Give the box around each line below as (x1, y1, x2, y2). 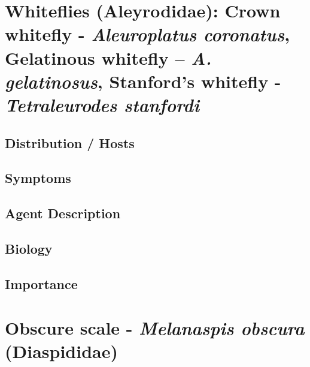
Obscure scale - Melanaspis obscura (5, 315, 305, 341)
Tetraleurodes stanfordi (5, 92, 199, 117)
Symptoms (5, 169, 71, 187)
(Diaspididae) (5, 339, 118, 363)
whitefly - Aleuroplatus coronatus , (5, 22, 290, 47)
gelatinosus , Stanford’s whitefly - (5, 68, 281, 94)
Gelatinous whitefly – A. (5, 45, 212, 70)
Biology (5, 239, 53, 257)
